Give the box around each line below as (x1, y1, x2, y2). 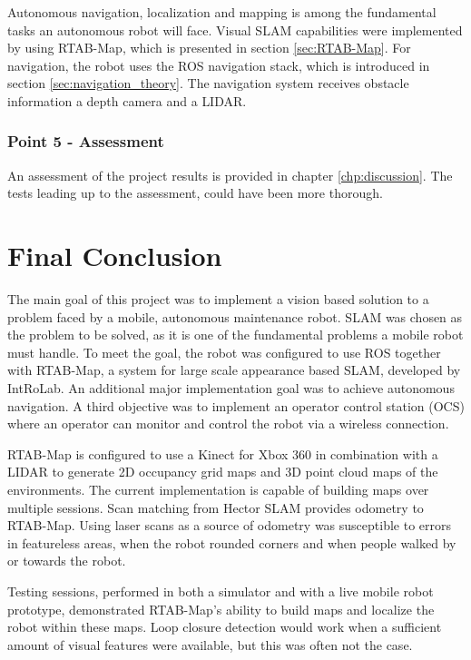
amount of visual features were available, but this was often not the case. (7, 635, 413, 654)
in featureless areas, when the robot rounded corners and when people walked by (7, 533, 456, 552)
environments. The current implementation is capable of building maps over (7, 480, 429, 499)
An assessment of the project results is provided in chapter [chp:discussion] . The (7, 165, 453, 184)
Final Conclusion (7, 237, 222, 274)
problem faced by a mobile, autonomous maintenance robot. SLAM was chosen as (7, 307, 463, 326)
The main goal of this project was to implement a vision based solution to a (7, 290, 429, 309)
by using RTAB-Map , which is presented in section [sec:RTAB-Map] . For (7, 38, 411, 57)
